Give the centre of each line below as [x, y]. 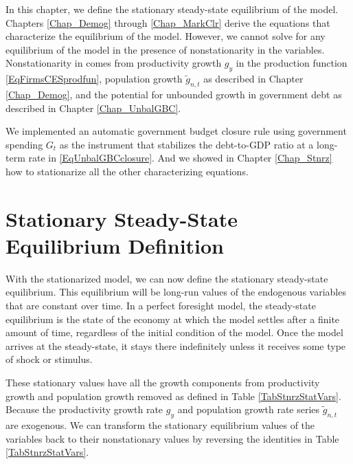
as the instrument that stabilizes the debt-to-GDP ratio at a [186, 144]
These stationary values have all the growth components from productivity [163, 382]
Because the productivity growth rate [84, 409]
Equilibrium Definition [115, 245]
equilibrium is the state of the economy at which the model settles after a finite [173, 319]
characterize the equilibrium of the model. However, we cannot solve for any [166, 36]
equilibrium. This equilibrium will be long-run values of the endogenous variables [176, 292]
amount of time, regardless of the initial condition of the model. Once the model [174, 332]
